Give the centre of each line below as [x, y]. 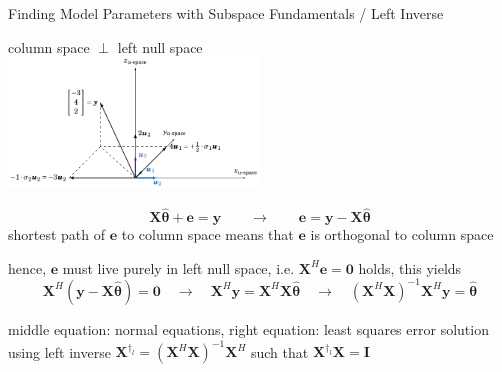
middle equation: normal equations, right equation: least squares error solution [248, 328]
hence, [27, 267]
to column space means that [207, 234]
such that [279, 351]
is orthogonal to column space [402, 234]
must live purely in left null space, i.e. [178, 267]
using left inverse [59, 351]
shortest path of [57, 234]
